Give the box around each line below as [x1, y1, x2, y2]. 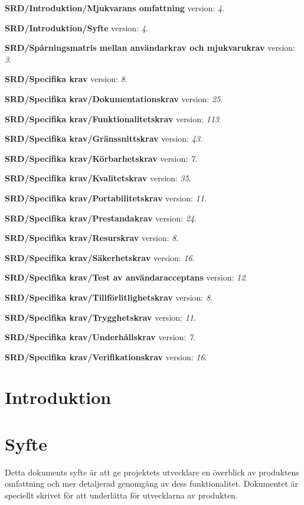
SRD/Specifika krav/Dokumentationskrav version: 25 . [5, 92, 223, 105]
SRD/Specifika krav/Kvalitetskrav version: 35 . [5, 172, 191, 184]
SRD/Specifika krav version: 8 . [5, 73, 128, 85]
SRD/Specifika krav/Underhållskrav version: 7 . [5, 331, 196, 343]
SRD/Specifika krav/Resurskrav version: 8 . [5, 232, 179, 244]
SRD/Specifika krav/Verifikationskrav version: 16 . [5, 350, 207, 363]
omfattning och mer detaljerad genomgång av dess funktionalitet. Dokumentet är [5, 477, 299, 490]
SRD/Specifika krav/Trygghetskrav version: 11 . [5, 311, 196, 323]
